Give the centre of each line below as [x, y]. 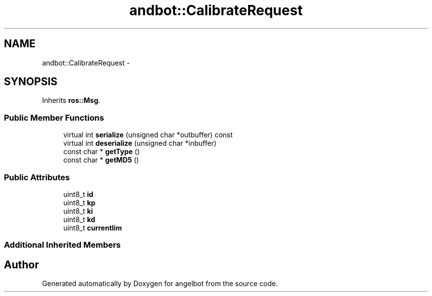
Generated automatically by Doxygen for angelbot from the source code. [160, 284]
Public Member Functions [54, 117]
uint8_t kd [79, 219]
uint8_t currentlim [93, 228]
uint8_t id [78, 194]
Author [21, 264]
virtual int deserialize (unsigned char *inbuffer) [140, 143]
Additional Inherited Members [62, 245]
